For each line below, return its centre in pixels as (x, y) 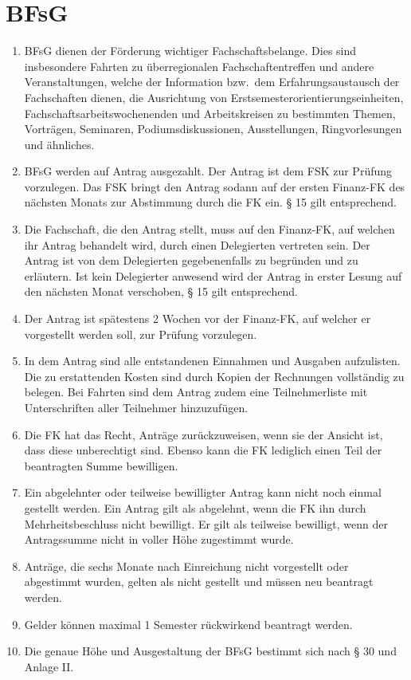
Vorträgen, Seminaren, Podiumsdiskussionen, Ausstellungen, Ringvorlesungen (213, 129)
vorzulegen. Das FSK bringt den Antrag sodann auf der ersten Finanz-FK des (215, 186)
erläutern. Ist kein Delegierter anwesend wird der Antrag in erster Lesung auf (213, 275)
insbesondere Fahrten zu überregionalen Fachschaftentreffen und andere (199, 66)
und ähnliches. (59, 144)
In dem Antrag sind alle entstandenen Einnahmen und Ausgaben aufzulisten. (212, 361)
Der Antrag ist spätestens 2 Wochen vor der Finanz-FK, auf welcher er (198, 318)
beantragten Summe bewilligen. (101, 465)
